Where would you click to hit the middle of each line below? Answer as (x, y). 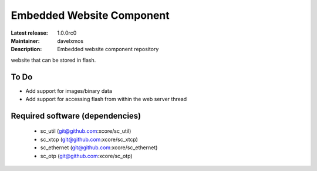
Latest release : (29, 33)
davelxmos (70, 41)
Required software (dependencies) (76, 115)
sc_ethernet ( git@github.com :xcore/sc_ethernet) (99, 147)
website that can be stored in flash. (53, 60)
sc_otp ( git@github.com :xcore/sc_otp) (86, 156)
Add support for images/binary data (69, 90)
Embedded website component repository (108, 49)
